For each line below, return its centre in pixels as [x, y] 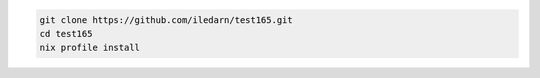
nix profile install [89, 48]
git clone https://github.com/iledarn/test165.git [166, 19]
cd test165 [66, 33]
